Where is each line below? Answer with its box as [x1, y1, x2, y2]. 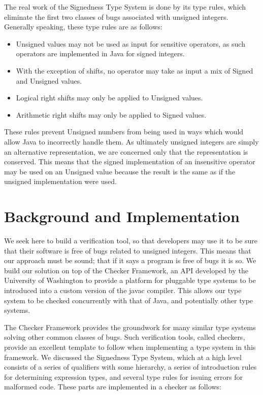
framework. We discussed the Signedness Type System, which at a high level [4, 351, 242, 362]
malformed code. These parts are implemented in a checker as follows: [4, 381, 221, 392]
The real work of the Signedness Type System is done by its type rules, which [4, 2, 246, 12]
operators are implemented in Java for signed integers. [16, 48, 185, 59]
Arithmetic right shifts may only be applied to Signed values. [16, 109, 207, 120]
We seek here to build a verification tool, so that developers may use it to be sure [4, 235, 258, 246]
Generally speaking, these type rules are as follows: [4, 21, 162, 32]
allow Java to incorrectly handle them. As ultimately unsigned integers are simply [4, 136, 259, 147]
